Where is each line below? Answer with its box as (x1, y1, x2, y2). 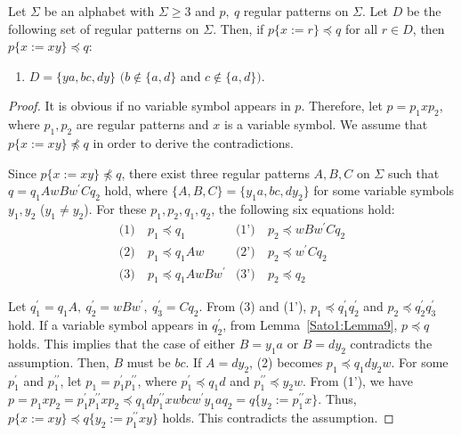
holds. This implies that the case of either (8, 334, 236, 353)
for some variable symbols (313, 181, 455, 200)
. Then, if (213, 19, 264, 37)
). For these (84, 199, 147, 217)
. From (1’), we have (302, 371, 413, 390)
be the (406, 2, 441, 20)
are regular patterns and (76, 115, 209, 134)
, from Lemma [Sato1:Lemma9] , (222, 316, 398, 334)
